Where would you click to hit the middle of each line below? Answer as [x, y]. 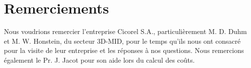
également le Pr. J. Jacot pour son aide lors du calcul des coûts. [99, 59]
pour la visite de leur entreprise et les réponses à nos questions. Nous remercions [124, 50]
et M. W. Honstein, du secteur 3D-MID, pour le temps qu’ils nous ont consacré [122, 41]
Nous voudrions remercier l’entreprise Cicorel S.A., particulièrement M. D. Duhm [125, 31]
